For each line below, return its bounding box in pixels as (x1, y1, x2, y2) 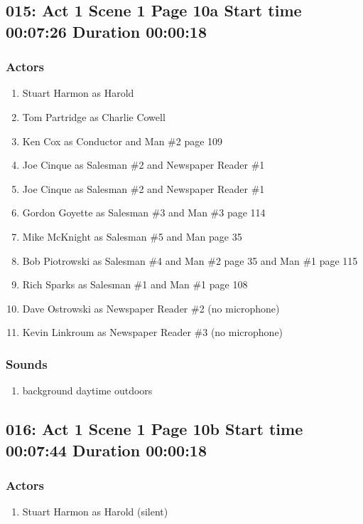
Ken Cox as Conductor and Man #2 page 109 (22, 133, 223, 148)
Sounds (6, 355, 48, 372)
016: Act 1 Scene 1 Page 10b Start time (6, 418, 303, 440)
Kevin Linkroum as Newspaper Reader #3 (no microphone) (22, 325, 283, 340)
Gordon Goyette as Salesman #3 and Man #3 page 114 (22, 205, 266, 220)
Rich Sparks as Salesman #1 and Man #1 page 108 (22, 277, 248, 292)
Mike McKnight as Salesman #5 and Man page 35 (22, 229, 242, 243)
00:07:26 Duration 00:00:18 (6, 20, 207, 42)
